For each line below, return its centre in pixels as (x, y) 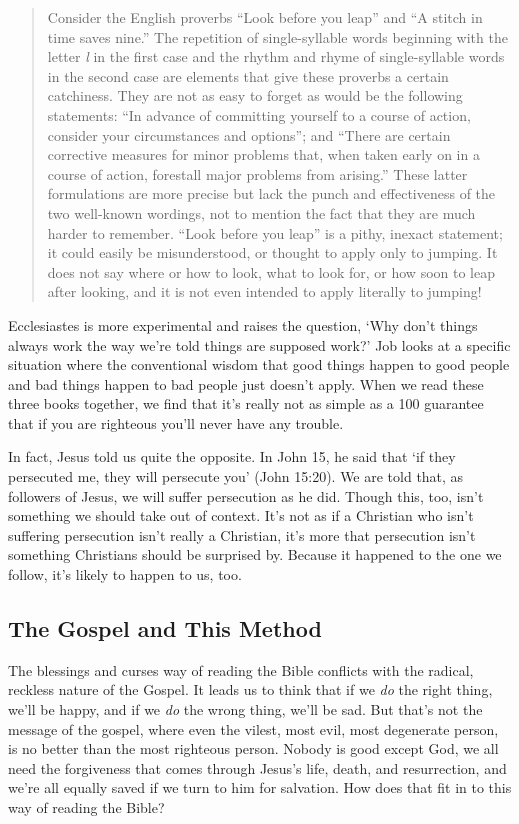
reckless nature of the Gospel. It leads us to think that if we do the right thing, (250, 689)
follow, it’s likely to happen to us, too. (125, 574)
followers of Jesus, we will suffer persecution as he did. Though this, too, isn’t (246, 495)
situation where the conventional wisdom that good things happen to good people (259, 364)
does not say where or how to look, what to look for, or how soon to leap (271, 271)
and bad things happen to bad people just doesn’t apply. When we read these (246, 383)
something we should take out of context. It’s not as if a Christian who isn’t (241, 515)
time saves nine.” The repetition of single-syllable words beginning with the (277, 36)
